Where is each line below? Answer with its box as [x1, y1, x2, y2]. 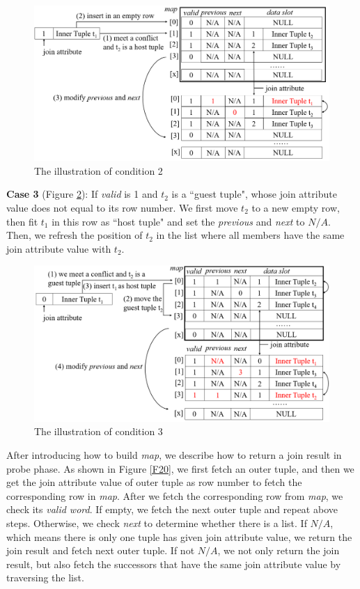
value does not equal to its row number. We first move [6, 200, 238, 214]
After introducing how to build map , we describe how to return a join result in [6, 447, 342, 462]
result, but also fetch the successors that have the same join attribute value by [6, 556, 341, 571]
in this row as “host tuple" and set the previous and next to [52, 214, 305, 228]
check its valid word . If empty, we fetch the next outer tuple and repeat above [6, 502, 338, 517]
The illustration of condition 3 [34, 424, 163, 439]
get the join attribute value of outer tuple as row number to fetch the [6, 475, 302, 489]
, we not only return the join [217, 543, 340, 558]
